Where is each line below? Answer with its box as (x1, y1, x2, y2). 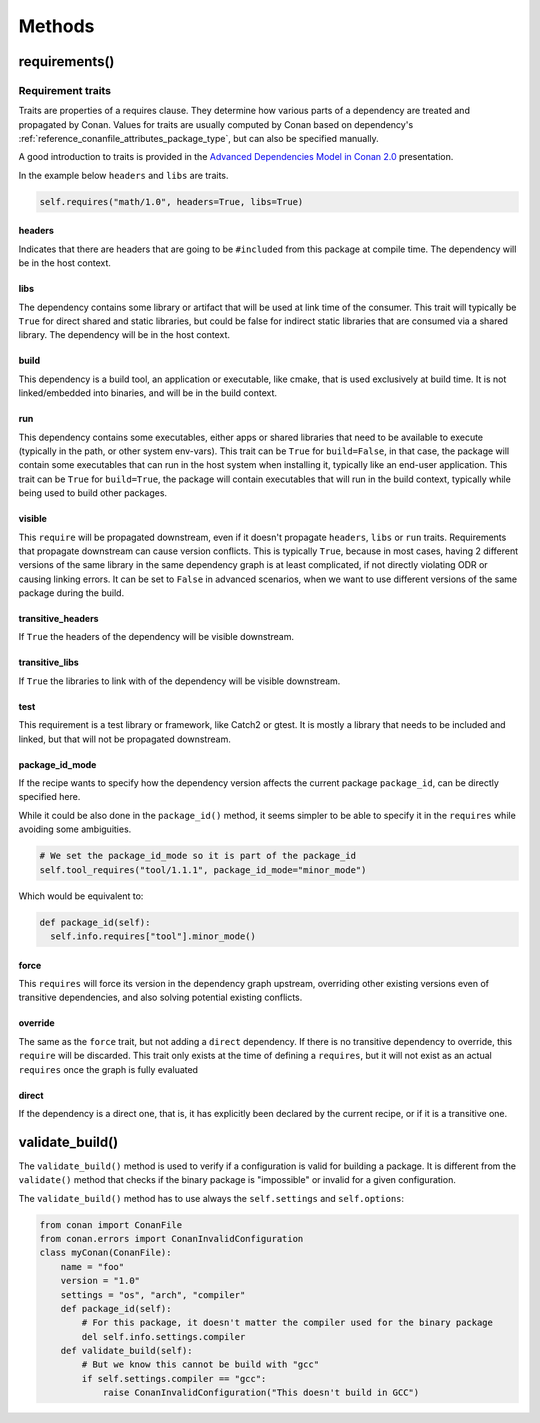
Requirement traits (18, 83, 112, 97)
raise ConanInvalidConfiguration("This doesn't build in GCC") (102, 1387, 420, 1399)
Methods (18, 15, 95, 37)
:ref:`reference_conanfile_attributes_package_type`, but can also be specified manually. (18, 133, 379, 145)
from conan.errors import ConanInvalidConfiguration (39, 1233, 304, 1244)
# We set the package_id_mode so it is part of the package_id (39, 850, 357, 862)
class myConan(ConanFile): (39, 1247, 172, 1259)
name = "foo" (60, 1261, 125, 1272)
